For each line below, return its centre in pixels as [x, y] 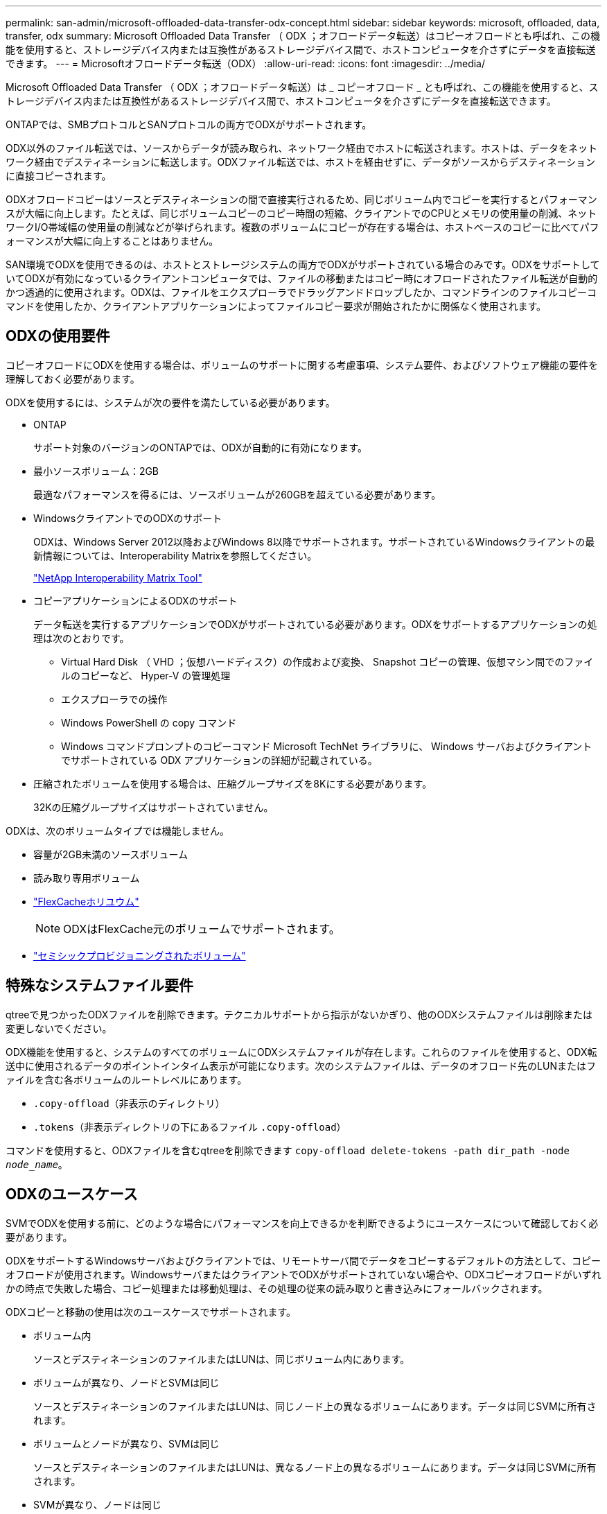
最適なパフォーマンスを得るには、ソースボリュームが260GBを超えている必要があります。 [237, 494]
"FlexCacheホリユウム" [86, 901]
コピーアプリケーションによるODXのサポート [135, 600]
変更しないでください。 [59, 1028]
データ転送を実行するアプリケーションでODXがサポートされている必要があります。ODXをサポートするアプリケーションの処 [315, 624]
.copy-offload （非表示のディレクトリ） [129, 1103]
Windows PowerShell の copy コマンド [149, 722]
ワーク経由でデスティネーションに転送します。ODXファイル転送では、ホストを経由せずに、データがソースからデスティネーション [301, 162]
